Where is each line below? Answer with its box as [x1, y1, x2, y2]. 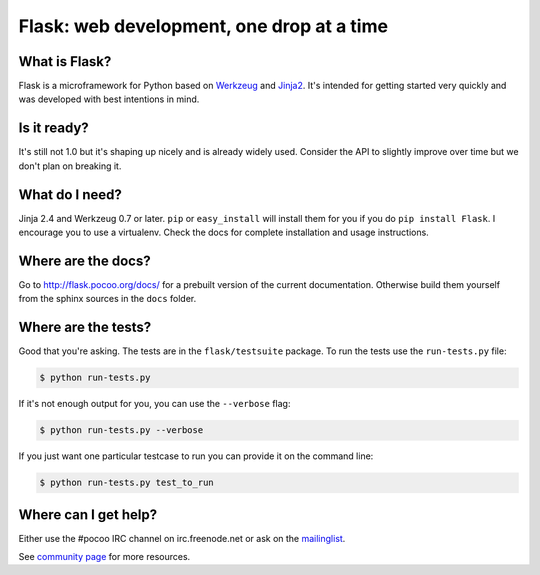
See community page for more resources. [18, 551, 191, 563]
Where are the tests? [18, 319, 152, 336]
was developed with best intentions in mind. [18, 93, 200, 105]
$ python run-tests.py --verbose [39, 425, 204, 436]
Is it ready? [18, 120, 89, 137]
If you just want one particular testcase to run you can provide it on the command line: [18, 450, 374, 462]
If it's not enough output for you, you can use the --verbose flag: [18, 398, 291, 410]
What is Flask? [18, 53, 112, 70]
